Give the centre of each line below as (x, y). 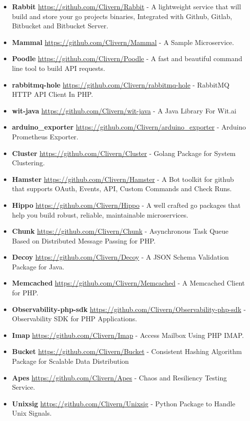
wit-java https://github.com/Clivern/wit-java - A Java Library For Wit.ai (124, 110)
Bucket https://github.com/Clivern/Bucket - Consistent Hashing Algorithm (127, 351)
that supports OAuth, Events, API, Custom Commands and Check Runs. (122, 188)
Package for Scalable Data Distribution (70, 361)
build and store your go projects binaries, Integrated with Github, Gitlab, (122, 16)
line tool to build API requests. (58, 68)
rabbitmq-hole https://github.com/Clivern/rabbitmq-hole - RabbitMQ (121, 84)
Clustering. (28, 163)
